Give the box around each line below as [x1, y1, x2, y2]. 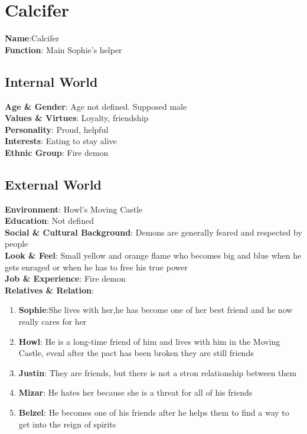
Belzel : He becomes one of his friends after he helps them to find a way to [18, 406, 289, 418]
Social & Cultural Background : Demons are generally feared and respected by [5, 226, 302, 238]
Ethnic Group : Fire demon [5, 146, 109, 158]
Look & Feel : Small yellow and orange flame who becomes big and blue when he [5, 249, 302, 262]
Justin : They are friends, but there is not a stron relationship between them [18, 366, 297, 378]
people [5, 237, 28, 250]
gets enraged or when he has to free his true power [5, 260, 188, 273]
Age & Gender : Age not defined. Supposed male [5, 100, 187, 112]
